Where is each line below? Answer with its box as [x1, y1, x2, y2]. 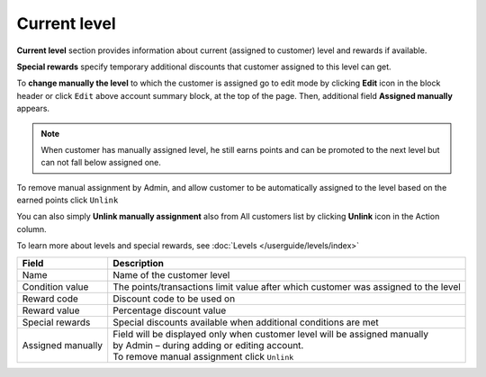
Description [112, 256, 165, 269]
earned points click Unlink [16, 194, 119, 206]
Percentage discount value [112, 304, 227, 317]
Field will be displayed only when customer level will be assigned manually [112, 328, 429, 340]
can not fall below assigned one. [40, 157, 162, 168]
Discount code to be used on [112, 292, 236, 305]
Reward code [22, 292, 78, 305]
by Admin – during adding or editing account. [112, 338, 304, 351]
